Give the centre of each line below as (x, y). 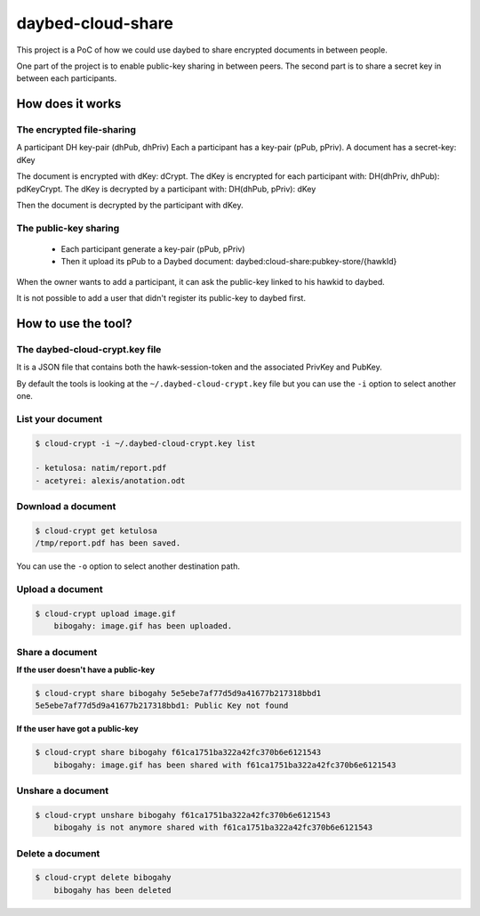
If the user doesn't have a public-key (86, 670)
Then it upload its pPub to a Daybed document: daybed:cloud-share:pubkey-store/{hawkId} (229, 262)
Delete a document (58, 853)
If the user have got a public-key (78, 729)
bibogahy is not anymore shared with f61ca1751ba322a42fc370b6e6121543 (213, 827)
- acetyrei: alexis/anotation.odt (110, 480)
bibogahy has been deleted (113, 890)
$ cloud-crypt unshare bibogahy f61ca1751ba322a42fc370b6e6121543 (183, 815)
